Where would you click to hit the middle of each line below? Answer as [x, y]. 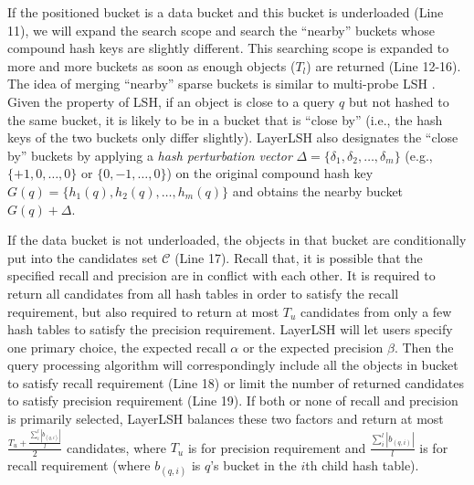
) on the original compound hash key [270, 173]
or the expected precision [313, 347]
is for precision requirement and [277, 447]
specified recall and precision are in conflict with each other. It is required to [221, 275]
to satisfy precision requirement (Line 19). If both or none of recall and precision [233, 401]
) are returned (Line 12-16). [384, 65]
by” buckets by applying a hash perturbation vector [150, 155]
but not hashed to [399, 101]
